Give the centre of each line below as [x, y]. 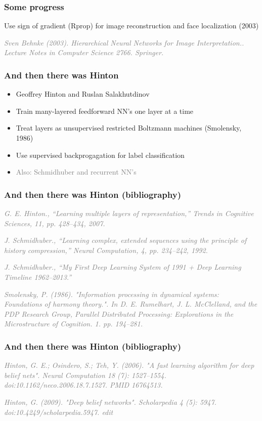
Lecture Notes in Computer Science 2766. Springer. [84, 52]
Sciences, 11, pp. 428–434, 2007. [55, 223]
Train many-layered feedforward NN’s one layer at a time [105, 111]
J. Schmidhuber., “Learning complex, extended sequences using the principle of [125, 240]
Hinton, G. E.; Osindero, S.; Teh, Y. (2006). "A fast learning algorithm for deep [129, 365]
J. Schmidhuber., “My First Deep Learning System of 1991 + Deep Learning [123, 267]
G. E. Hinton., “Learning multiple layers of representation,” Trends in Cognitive [129, 213]
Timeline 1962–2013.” [38, 277]
